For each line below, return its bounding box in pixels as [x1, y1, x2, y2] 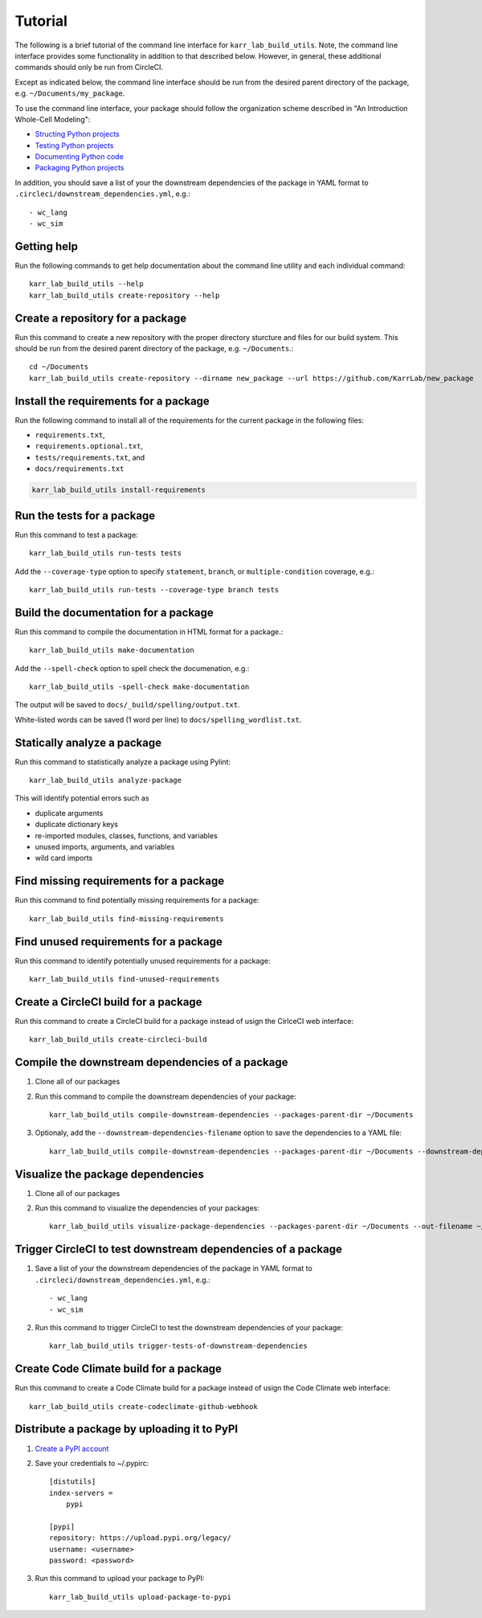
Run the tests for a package [14, 509, 156, 522]
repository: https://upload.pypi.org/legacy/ [49, 1534, 232, 1542]
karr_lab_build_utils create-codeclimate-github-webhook [29, 1402, 259, 1411]
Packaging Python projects [35, 163, 125, 173]
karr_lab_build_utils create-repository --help [29, 290, 220, 300]
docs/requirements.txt [35, 465, 125, 473]
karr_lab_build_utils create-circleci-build [29, 1035, 208, 1044]
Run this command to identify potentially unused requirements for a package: [14, 956, 271, 965]
